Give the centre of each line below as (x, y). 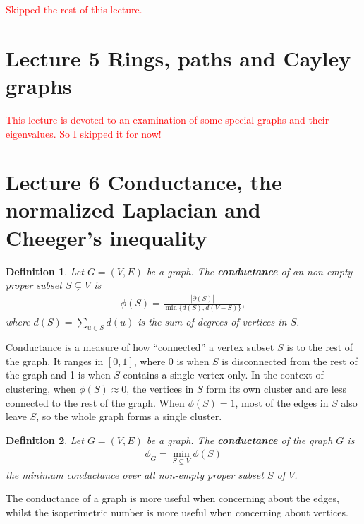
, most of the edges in (282, 402)
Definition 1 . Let (45, 271)
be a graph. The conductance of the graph (239, 440)
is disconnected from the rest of (290, 361)
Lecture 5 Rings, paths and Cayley (178, 58)
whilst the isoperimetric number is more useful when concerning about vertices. (177, 512)
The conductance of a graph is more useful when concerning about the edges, (172, 498)
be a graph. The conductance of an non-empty (249, 271)
